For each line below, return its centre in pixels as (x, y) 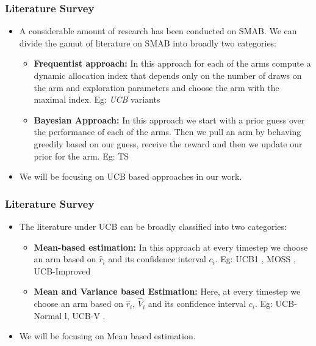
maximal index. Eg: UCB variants (97, 99)
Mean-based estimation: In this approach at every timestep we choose (171, 247)
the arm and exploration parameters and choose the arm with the (156, 87)
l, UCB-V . (85, 315)
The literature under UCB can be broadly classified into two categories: (153, 226)
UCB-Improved (62, 271)
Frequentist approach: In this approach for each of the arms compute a (172, 63)
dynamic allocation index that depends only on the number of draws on (168, 75)
